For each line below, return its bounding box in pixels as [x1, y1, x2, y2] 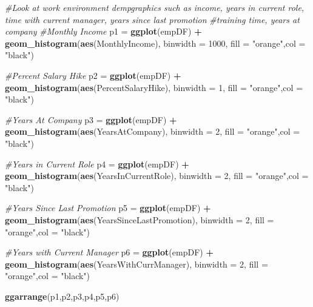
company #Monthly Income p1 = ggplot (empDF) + [5, 25, 202, 38]
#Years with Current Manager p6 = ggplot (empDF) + [5, 246, 214, 258]
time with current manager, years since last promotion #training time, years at [5, 13, 300, 25]
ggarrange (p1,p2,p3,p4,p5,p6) [5, 289, 119, 302]
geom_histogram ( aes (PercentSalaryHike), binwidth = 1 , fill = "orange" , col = [5, 81, 303, 93]
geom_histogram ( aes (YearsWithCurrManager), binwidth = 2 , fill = [5, 257, 268, 270]
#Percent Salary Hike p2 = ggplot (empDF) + [5, 69, 181, 81]
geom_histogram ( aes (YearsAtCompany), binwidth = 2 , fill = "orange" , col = [5, 125, 300, 138]
